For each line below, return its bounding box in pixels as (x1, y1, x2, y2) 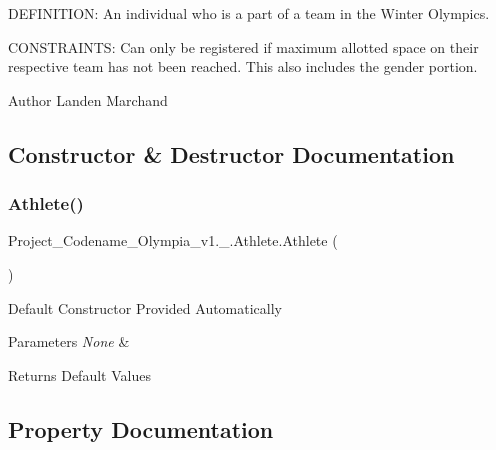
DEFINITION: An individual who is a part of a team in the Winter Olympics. (8, 3, 490, 23)
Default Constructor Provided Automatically (8, 297, 283, 318)
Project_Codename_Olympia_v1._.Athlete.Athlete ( (8, 230, 338, 251)
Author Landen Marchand (8, 89, 168, 110)
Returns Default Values (8, 364, 151, 385)
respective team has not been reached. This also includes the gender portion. (8, 56, 478, 77)
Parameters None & (8, 331, 130, 352)
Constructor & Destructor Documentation (8, 138, 455, 169)
